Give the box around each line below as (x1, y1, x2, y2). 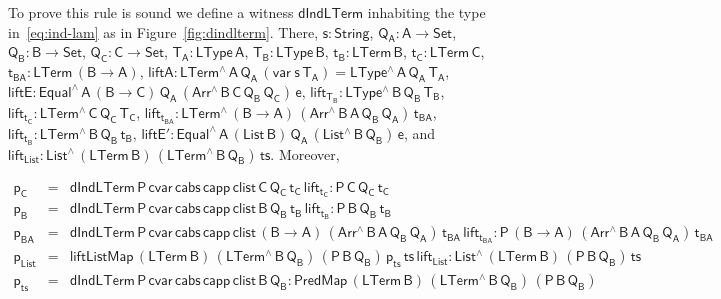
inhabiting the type (367, 2, 486, 22)
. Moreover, (270, 143, 340, 164)
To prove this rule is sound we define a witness (8, 2, 294, 22)
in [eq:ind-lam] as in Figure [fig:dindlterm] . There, (8, 21, 319, 42)
